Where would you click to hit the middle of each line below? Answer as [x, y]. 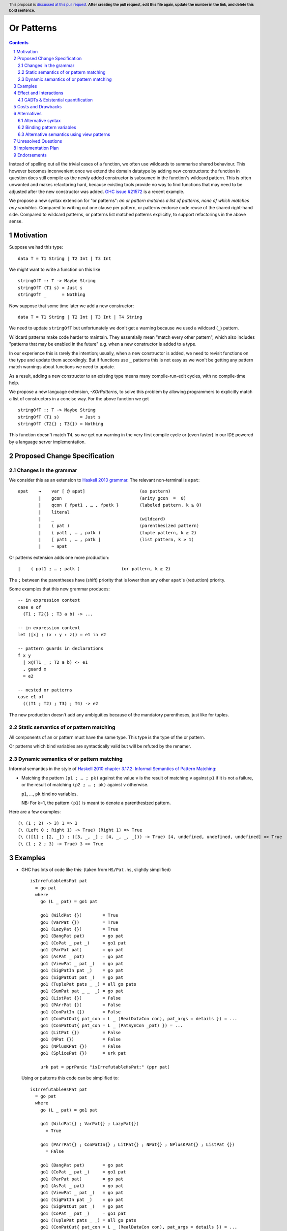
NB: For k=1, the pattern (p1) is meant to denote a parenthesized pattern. [96, 803]
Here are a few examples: [35, 812]
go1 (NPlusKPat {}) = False [81, 1046]
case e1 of [31, 696]
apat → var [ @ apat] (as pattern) [94, 491]
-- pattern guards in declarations [61, 648]
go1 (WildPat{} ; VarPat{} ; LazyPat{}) [90, 1124]
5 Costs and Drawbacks [38, 107]
